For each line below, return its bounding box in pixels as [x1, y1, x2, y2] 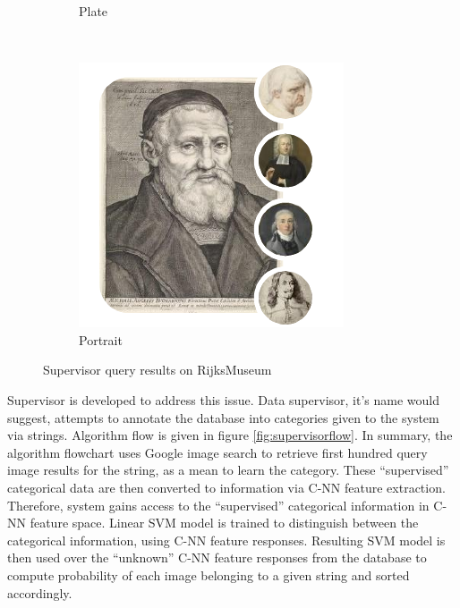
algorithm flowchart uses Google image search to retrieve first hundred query [7, 443, 428, 461]
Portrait [79, 330, 123, 349]
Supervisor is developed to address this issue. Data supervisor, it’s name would [7, 390, 439, 409]
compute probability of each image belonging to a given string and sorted [7, 565, 410, 584]
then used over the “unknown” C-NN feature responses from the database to [7, 548, 427, 567]
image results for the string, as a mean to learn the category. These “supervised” [7, 460, 449, 479]
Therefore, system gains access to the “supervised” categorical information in [7, 495, 430, 514]
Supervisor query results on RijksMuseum [43, 360, 272, 379]
